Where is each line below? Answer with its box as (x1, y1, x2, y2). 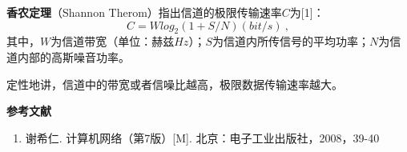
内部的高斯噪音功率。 (17, 48, 130, 65)
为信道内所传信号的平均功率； (212, 33, 369, 50)
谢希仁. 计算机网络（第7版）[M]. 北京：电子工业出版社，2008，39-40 (25, 129, 380, 146)
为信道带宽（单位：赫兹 (50, 33, 175, 50)
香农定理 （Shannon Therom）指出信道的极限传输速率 (6, 4, 282, 20)
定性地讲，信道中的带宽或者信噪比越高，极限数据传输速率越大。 (6, 75, 343, 92)
